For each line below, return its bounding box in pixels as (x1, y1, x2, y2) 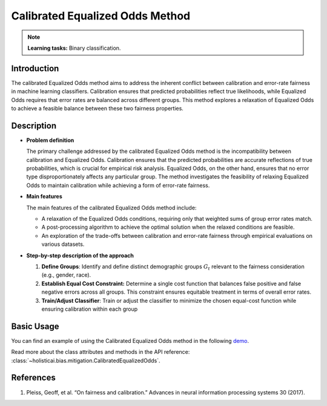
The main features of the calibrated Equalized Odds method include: (26, 204, 197, 211)
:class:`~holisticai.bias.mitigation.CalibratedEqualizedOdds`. (11, 357, 160, 364)
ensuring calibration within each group (41, 305, 138, 313)
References (11, 373, 56, 383)
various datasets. (41, 240, 85, 248)
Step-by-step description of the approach (26, 252, 134, 259)
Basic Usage (11, 321, 59, 331)
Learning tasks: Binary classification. (27, 44, 121, 52)
